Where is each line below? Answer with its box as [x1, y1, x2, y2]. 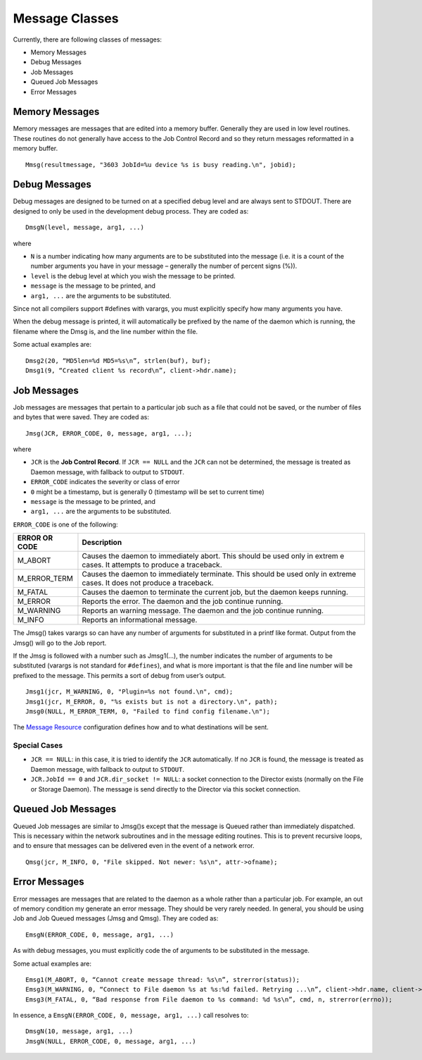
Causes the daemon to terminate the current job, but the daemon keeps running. [82, 587, 348, 597]
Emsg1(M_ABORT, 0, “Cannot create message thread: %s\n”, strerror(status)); [25, 975, 300, 983]
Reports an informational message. [82, 615, 198, 625]
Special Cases [13, 741, 63, 751]
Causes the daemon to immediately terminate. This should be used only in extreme [82, 569, 357, 579]
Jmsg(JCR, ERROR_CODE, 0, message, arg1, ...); [25, 429, 193, 437]
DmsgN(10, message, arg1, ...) [25, 1028, 134, 1035]
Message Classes [13, 11, 119, 26]
